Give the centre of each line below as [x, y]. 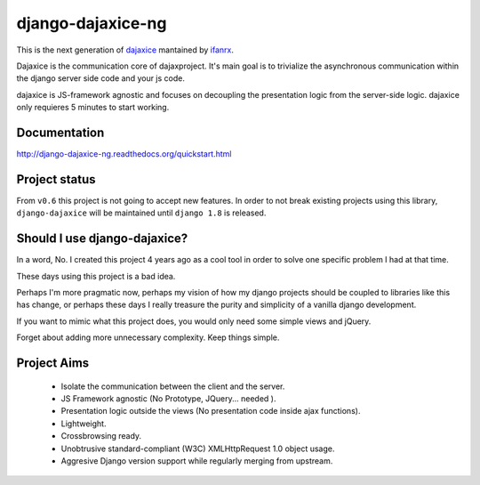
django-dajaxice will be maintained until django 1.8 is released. [141, 213]
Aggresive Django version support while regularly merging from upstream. [197, 461]
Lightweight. [84, 424]
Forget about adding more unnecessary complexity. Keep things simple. [148, 337]
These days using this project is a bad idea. [96, 276]
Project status [56, 179]
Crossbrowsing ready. [101, 436]
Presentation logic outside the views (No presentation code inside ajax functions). [211, 411]
